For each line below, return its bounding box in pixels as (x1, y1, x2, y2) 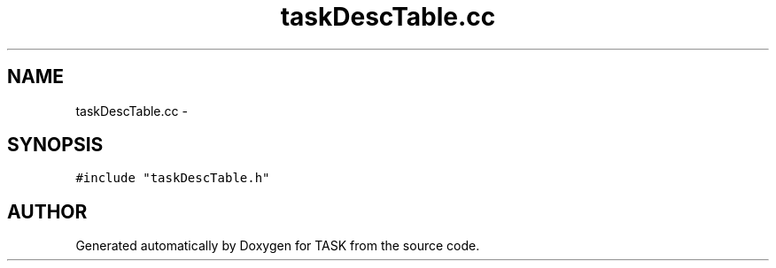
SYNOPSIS (7, 134, 104, 157)
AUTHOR (7, 200, 88, 223)
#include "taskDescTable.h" (75, 171, 270, 186)
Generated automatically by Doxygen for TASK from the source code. (75, 238, 480, 254)
